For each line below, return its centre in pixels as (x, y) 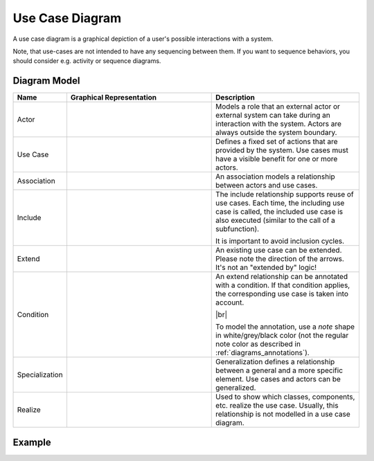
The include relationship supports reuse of (285, 195)
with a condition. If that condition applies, (283, 285)
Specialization (40, 375)
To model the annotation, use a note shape (285, 327)
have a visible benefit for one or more (277, 159)
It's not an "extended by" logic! (266, 268)
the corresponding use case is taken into (282, 294)
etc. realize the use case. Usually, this (277, 406)
